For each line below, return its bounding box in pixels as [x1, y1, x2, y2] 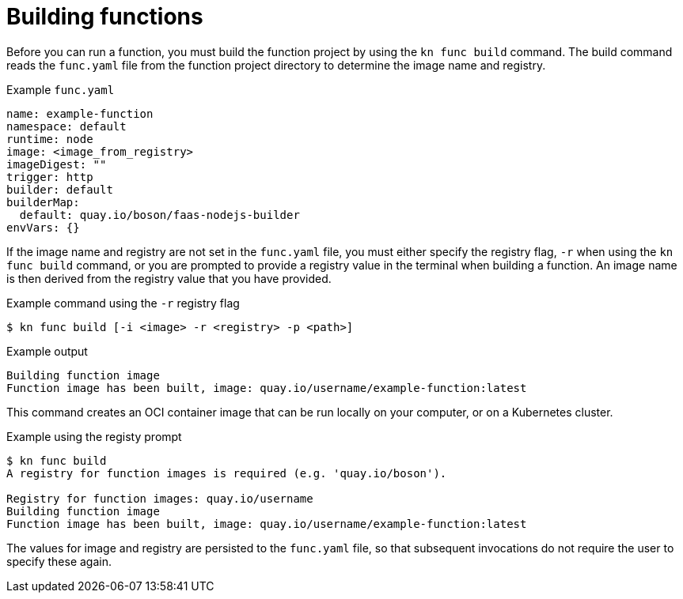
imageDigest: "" [6, 157, 107, 171]
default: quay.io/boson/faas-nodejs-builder [19, 208, 300, 221]
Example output [6, 344, 88, 358]
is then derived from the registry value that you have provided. [6, 271, 332, 285]
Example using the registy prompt [6, 429, 182, 443]
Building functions [6, 3, 203, 30]
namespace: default [6, 119, 127, 133]
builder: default [6, 183, 113, 196]
